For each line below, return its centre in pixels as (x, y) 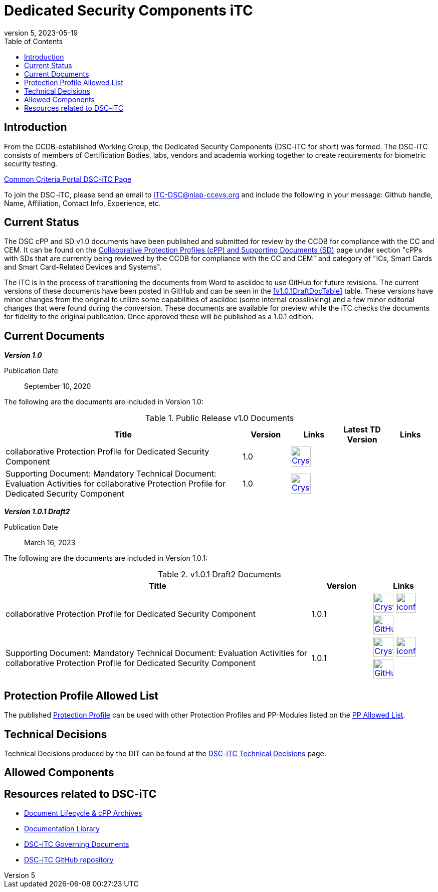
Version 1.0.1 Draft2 (37, 512)
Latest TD (362, 430)
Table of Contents (34, 41)
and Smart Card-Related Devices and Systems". (83, 267)
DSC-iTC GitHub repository (69, 860)
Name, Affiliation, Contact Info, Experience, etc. (82, 203)
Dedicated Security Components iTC (129, 11)
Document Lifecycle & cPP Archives (83, 813)
